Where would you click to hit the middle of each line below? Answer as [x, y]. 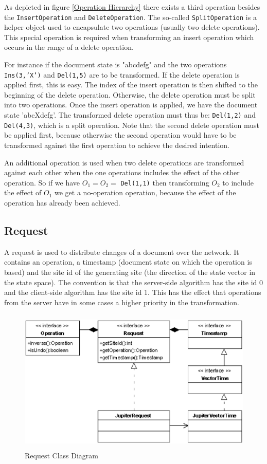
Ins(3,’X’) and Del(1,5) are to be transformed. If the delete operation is [122, 74]
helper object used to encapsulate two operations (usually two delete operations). [132, 27]
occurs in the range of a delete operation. [69, 47]
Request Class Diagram [61, 455]
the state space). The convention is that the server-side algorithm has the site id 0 [134, 282]
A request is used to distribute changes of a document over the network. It [122, 252]
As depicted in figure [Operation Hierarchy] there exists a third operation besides [132, 7]
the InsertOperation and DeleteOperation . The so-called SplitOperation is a [130, 17]
